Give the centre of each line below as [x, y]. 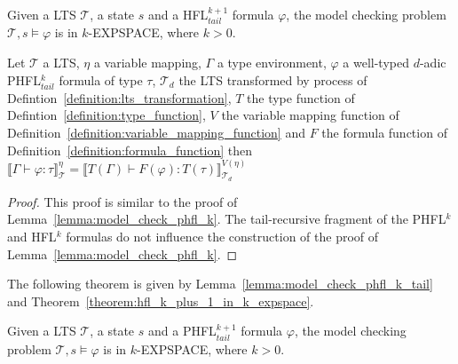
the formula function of [384, 132]
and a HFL [178, 14]
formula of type [101, 79]
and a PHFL [182, 331]
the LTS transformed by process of [273, 79]
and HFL [32, 236]
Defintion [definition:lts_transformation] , [119, 97]
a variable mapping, [147, 63]
